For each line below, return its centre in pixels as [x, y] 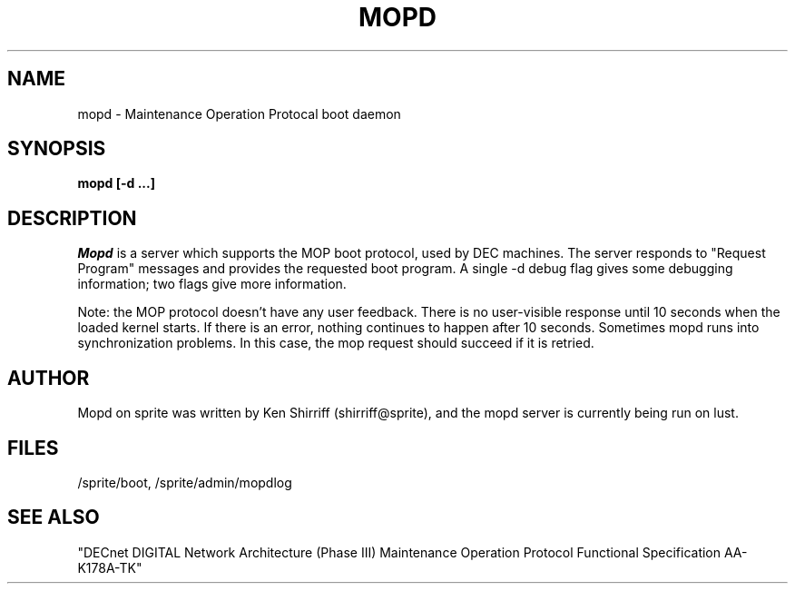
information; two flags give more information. [212, 284]
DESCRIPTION [72, 218]
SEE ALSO [54, 517]
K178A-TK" [110, 567]
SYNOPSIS [57, 149]
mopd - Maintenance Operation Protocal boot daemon [239, 113]
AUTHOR [49, 378]
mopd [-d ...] [116, 183]
